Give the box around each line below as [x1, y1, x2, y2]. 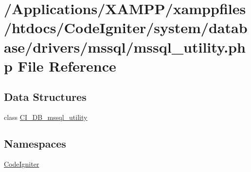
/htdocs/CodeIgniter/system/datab [4, 18, 248, 38]
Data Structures [4, 89, 87, 104]
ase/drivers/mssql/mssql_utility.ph [4, 37, 246, 57]
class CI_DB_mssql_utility [4, 112, 88, 122]
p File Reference [4, 56, 116, 76]
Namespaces [4, 136, 66, 151]
